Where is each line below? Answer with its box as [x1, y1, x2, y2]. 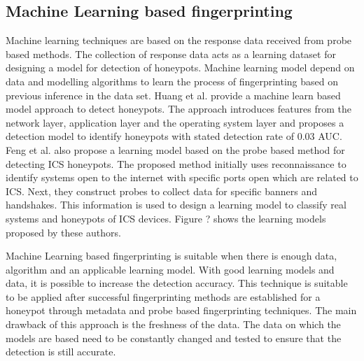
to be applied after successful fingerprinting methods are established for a [6, 289, 321, 304]
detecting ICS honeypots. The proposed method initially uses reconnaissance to [6, 156, 346, 171]
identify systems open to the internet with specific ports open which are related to [6, 170, 358, 185]
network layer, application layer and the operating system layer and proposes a [6, 115, 344, 129]
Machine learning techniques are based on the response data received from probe [6, 33, 352, 48]
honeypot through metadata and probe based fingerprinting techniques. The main [6, 303, 357, 318]
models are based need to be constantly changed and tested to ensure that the [6, 330, 342, 345]
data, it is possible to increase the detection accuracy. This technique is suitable [6, 276, 348, 290]
